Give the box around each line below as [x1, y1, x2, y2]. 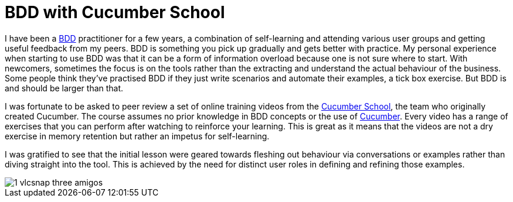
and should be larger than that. [5, 83, 124, 93]
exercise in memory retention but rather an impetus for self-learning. [5, 131, 270, 141]
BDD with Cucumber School [5, 2, 225, 22]
